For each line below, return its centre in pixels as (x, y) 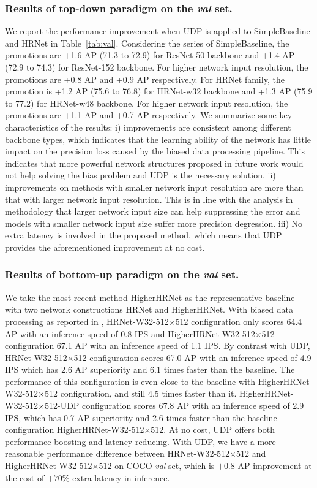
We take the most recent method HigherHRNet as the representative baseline (150, 297)
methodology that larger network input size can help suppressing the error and (153, 211)
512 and (251, 453)
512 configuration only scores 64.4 (239, 321)
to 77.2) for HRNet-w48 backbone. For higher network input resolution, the (147, 103)
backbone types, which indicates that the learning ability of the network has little (158, 139)
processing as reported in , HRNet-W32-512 (87, 321)
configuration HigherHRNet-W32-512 (75, 429)
